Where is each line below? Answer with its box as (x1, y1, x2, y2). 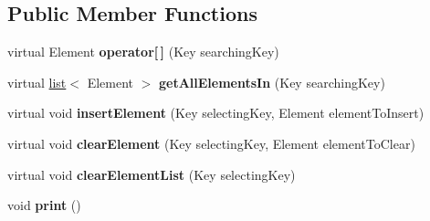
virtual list (7, 72, 67, 91)
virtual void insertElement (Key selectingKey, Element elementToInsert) (7, 103, 425, 122)
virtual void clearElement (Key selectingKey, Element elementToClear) (7, 133, 415, 153)
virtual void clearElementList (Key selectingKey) (7, 164, 296, 184)
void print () (7, 195, 81, 215)
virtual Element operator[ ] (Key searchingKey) (7, 42, 279, 61)
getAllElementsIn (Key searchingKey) (158, 72, 385, 91)
